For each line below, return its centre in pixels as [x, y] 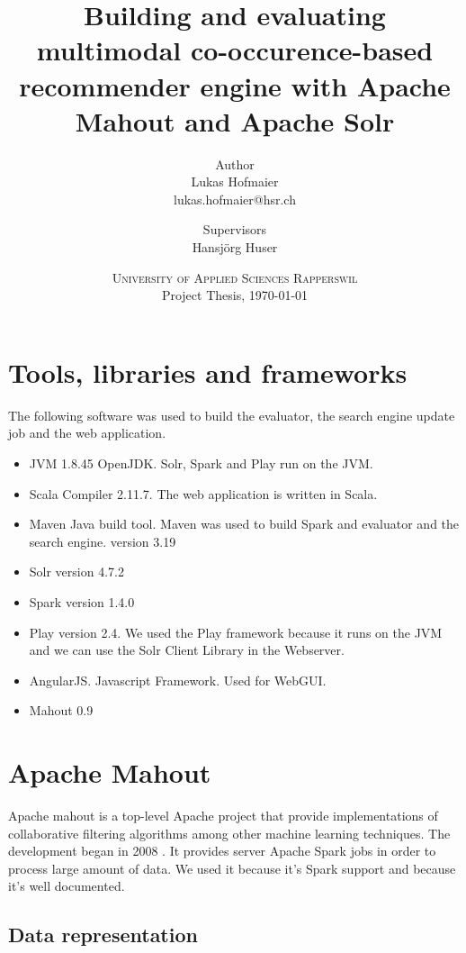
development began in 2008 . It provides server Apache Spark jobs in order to [222, 851]
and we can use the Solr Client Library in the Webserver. [187, 650]
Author [235, 163]
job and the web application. [87, 433]
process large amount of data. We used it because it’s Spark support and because [232, 868]
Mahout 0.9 [61, 710]
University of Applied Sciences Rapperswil [235, 277]
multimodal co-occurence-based [235, 50]
